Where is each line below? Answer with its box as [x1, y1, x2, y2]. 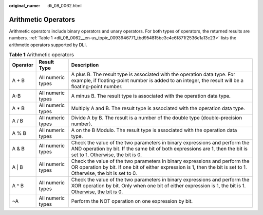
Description [71, 62, 99, 68]
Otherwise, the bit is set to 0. [71, 170, 137, 177]
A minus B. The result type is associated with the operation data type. [71, 93, 231, 99]
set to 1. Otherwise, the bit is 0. [71, 151, 142, 158]
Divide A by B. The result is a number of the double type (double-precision [71, 115, 242, 121]
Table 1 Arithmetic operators [9, 51, 74, 58]
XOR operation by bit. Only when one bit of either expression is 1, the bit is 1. [71, 182, 246, 189]
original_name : [9, 3, 40, 8]
